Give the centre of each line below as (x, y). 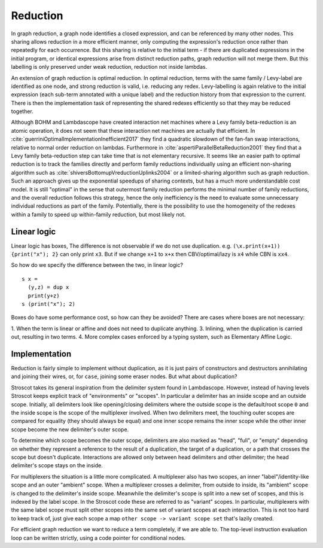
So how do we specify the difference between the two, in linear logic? (97, 265)
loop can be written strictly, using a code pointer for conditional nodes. (98, 538)
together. (22, 111)
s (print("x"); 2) (49, 304)
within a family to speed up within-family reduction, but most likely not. (98, 214)
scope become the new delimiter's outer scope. (70, 429)
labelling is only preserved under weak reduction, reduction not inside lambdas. (109, 67)
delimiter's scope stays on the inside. (57, 465)
